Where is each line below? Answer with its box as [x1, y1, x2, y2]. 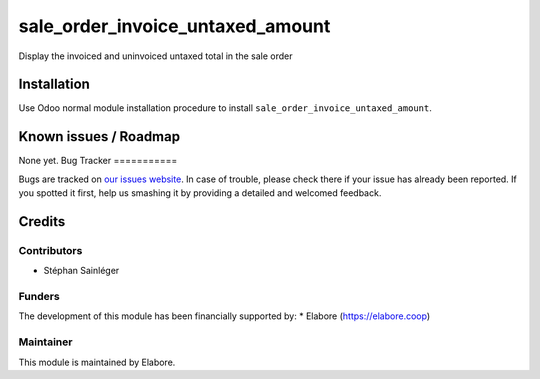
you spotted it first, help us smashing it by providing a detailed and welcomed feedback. [18, 187, 382, 199]
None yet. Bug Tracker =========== [18, 155, 178, 167]
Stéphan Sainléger [43, 265, 120, 277]
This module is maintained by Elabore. [18, 356, 176, 368]
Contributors [18, 243, 83, 257]
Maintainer [18, 335, 73, 349]
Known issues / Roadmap [18, 128, 180, 145]
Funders [18, 290, 60, 304]
